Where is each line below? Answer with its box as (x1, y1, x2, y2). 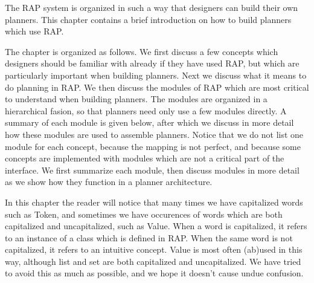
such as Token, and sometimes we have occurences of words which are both (5, 207, 283, 220)
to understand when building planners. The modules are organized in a (5, 93, 268, 105)
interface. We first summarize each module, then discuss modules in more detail (5, 163, 300, 176)
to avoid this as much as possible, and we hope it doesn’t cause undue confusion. (5, 267, 304, 279)
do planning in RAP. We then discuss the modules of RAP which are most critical (5, 80, 309, 93)
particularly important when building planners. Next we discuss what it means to (5, 68, 307, 81)
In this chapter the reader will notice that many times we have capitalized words (5, 195, 303, 208)
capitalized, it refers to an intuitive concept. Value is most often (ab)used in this (5, 243, 303, 256)
